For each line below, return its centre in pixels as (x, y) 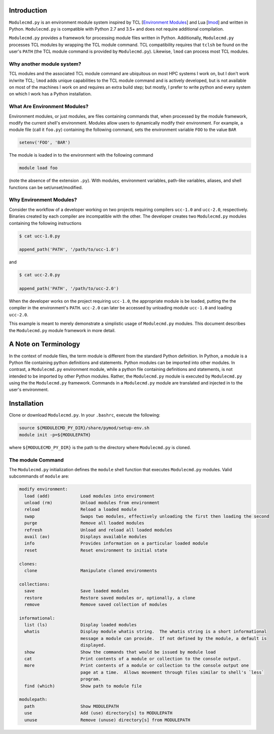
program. (91, 679)
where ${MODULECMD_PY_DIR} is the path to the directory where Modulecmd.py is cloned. (100, 447)
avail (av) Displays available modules (86, 536)
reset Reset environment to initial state (96, 550)
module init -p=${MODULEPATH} (55, 435)
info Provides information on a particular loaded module (116, 543)
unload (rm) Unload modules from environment (92, 503)
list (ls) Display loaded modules (81, 625)
